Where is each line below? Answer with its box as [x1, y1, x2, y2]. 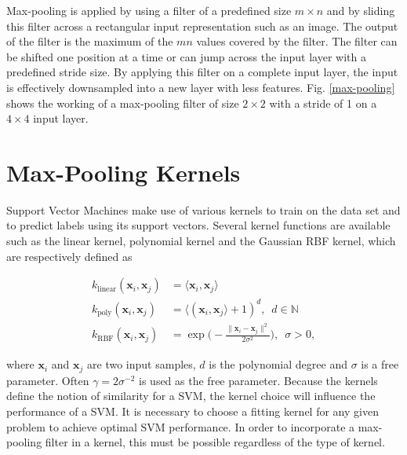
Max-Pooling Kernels [6, 156, 241, 188]
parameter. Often [6, 372, 89, 388]
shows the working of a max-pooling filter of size [6, 94, 239, 111]
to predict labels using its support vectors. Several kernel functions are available [6, 217, 391, 233]
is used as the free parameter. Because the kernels [139, 372, 378, 388]
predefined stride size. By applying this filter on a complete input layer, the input [6, 64, 398, 80]
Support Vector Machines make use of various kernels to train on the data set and [6, 201, 401, 218]
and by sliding [326, 2, 395, 18]
